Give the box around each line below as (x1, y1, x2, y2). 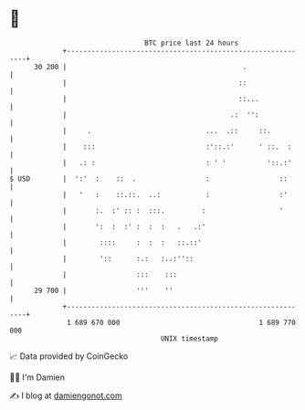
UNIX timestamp (160, 333, 219, 343)
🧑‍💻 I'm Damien (9, 372, 66, 383)
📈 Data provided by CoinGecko (9, 351, 129, 362)
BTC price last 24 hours (144, 38, 239, 47)
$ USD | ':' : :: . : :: (9, 173, 288, 184)
